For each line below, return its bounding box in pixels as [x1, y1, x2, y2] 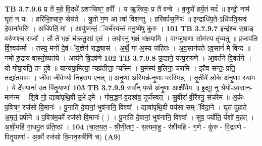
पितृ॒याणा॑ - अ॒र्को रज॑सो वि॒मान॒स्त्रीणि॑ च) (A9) [5, 131, 121, 141]
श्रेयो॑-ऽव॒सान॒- [221, 82, 252, 92]
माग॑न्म [5, 92, 20, 102]
